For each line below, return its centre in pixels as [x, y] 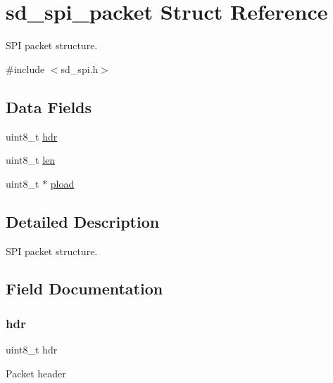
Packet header [36, 373]
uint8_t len [31, 160]
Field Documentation [84, 288]
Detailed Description [83, 221]
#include [25, 69]
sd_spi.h [80, 69]
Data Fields [49, 106]
